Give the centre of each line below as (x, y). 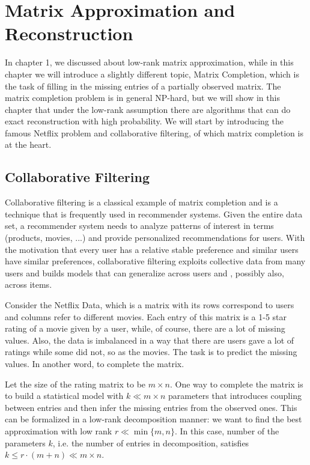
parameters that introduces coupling (235, 396)
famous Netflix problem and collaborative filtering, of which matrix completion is (154, 132)
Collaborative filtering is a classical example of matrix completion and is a (141, 202)
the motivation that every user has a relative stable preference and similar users (152, 249)
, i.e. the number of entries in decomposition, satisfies (151, 442)
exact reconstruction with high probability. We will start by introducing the (144, 121)
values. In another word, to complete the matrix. (95, 363)
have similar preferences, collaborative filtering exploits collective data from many (155, 261)
